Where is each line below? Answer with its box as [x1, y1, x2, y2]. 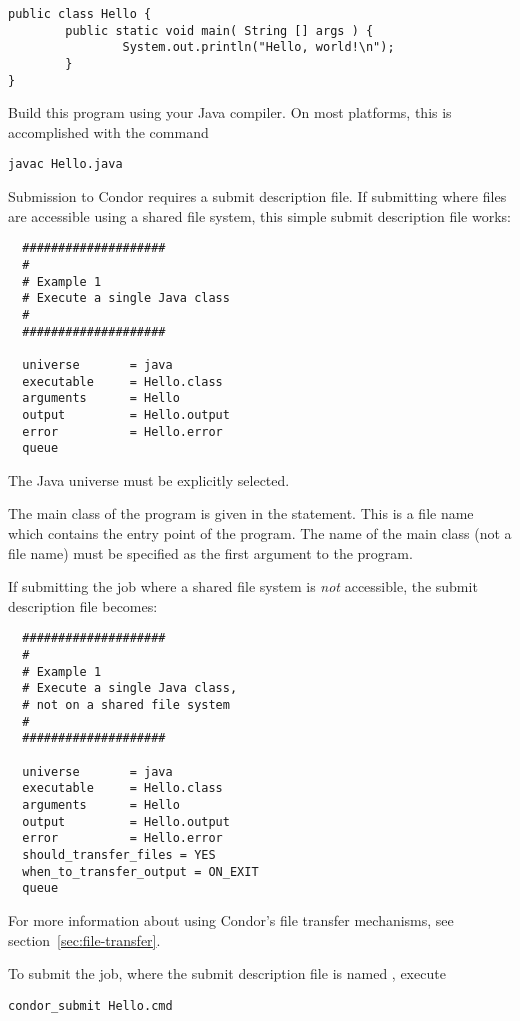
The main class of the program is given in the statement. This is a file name [8, 503, 474, 524]
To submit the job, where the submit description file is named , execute [8, 963, 446, 984]
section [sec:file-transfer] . [8, 929, 161, 950]
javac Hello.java [8, 157, 123, 172]
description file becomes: [8, 595, 158, 616]
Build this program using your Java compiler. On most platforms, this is [8, 102, 452, 123]
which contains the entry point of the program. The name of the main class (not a [8, 523, 512, 544]
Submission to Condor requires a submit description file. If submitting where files [8, 186, 507, 207]
